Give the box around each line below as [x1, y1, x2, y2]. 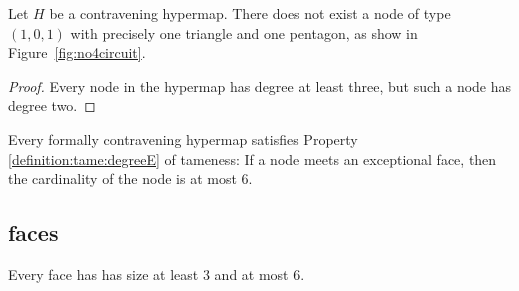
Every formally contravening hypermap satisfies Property [8, 128, 358, 149]
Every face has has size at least [8, 263, 199, 284]
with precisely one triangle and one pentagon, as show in [70, 22, 418, 43]
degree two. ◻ [8, 95, 96, 116]
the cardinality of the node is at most [8, 168, 237, 189]
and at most [214, 263, 289, 284]
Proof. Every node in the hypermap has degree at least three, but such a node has [8, 75, 512, 96]
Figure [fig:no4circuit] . [8, 42, 146, 63]
